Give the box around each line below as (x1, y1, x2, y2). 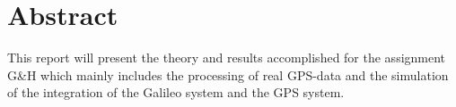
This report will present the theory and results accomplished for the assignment (7, 48, 446, 67)
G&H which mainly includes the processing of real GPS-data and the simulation (7, 65, 449, 84)
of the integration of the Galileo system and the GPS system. (7, 83, 345, 102)
